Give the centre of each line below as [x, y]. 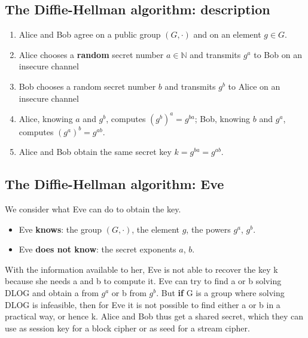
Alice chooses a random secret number [91, 54]
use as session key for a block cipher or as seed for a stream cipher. [127, 328]
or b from [129, 293]
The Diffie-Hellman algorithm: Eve [115, 184]
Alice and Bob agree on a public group [90, 34]
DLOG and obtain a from [52, 293]
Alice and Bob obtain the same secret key [95, 152]
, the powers [208, 229]
